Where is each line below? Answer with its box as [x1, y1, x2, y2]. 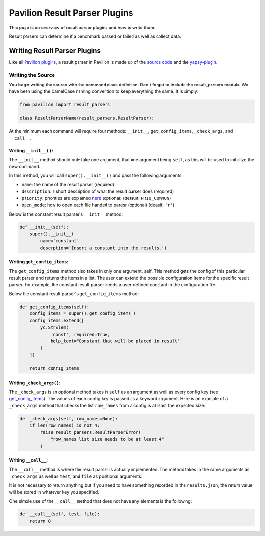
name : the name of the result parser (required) [21, 182, 115, 188]
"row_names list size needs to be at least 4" [50, 436, 164, 442]
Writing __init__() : [9, 147, 53, 153]
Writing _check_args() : [9, 380, 61, 386]
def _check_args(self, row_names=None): [19, 416, 118, 422]
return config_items [29, 366, 79, 371]
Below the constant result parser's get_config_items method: [9, 290, 139, 297]
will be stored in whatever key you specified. [9, 489, 99, 495]
